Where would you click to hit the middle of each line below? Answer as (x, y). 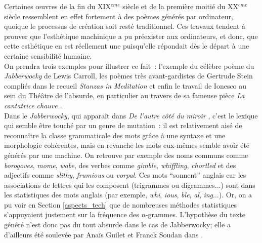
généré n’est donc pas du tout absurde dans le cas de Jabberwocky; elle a (117, 225)
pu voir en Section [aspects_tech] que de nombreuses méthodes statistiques (120, 204)
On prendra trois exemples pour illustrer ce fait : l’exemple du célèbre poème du (129, 66)
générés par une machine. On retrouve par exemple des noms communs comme (126, 155)
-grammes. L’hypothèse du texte (195, 214)
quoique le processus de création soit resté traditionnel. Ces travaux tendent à (125, 26)
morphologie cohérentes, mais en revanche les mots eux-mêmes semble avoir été (127, 145)
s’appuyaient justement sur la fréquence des (72, 214)
